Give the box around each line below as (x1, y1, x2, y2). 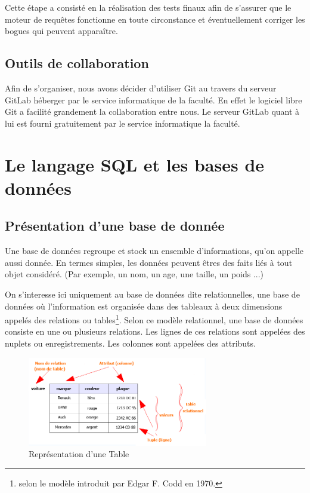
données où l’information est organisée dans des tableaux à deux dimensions (5, 299, 283, 312)
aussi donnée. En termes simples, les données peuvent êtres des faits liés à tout (5, 256, 293, 268)
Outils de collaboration (5, 54, 149, 72)
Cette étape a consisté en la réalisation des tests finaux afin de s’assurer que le (5, 1, 292, 13)
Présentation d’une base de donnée (5, 216, 225, 235)
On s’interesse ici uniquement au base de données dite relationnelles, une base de (5, 287, 300, 300)
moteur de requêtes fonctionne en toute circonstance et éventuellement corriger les (5, 13, 305, 25)
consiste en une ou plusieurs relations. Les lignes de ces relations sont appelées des (5, 325, 305, 338)
